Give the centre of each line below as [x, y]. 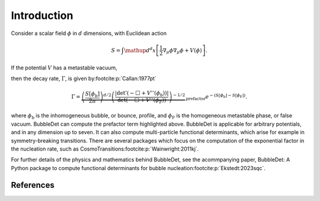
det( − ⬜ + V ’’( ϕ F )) [142, 101]
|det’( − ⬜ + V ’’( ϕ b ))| [142, 94]
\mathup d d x [140, 50]
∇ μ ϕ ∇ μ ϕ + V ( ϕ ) [183, 51]
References [33, 185]
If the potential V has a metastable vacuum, [64, 68]
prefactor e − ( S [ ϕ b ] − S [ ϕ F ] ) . [217, 97]
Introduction [42, 15]
